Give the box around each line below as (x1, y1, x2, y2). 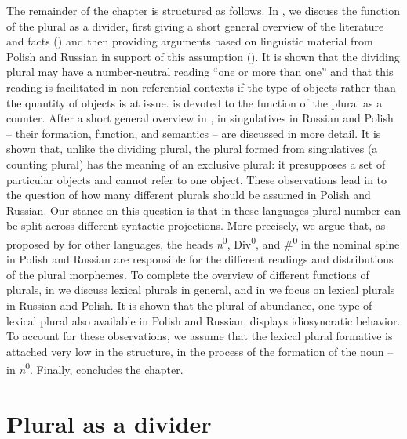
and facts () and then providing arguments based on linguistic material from (6, 33, 373, 49)
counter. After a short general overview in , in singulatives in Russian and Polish (6, 110, 394, 126)
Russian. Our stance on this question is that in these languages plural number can (6, 201, 401, 218)
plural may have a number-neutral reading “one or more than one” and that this (6, 63, 394, 80)
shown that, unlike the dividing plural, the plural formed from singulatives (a (6, 140, 378, 157)
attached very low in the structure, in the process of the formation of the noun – (6, 343, 394, 359)
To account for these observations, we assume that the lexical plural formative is (6, 328, 393, 344)
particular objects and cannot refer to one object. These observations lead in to (6, 171, 387, 187)
